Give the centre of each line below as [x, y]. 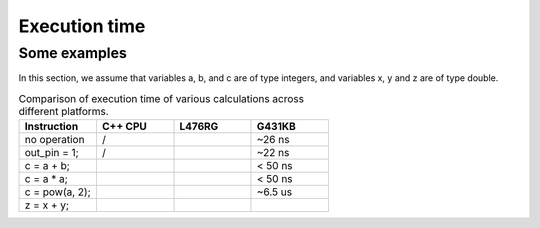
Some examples [72, 53]
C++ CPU [124, 127]
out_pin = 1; [51, 153]
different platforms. [63, 111]
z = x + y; [47, 205]
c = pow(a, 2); [58, 192]
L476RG [199, 127]
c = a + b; [47, 166]
